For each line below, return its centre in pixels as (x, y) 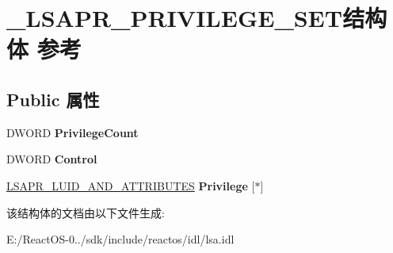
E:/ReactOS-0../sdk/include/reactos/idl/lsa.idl (120, 239)
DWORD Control (52, 159)
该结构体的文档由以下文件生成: (86, 212)
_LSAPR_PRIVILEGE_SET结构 (197, 18)
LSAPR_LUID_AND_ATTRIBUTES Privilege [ (131, 185)
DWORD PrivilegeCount (72, 132)
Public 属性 (53, 99)
